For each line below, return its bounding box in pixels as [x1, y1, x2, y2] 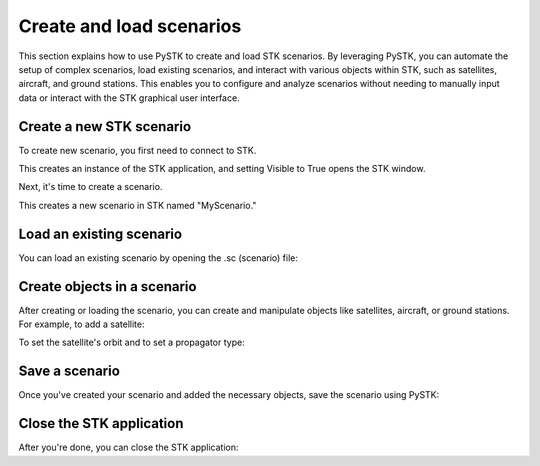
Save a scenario [18, 363, 120, 380]
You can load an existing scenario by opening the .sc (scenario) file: [18, 251, 299, 264]
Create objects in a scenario [18, 278, 197, 295]
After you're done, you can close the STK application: [18, 441, 239, 454]
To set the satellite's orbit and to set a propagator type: [18, 336, 245, 349]
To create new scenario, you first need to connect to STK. [18, 144, 257, 156]
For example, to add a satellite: [18, 318, 145, 330]
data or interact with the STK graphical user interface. [18, 91, 240, 104]
